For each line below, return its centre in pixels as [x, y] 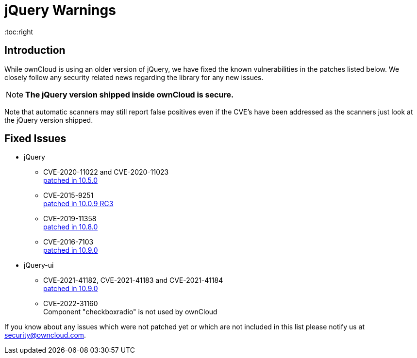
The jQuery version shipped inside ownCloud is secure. [130, 94]
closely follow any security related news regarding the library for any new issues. [134, 77]
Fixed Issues [35, 139]
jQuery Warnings [60, 10]
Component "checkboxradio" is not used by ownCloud [130, 312]
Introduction [35, 50]
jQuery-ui [39, 265]
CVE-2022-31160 [71, 304]
